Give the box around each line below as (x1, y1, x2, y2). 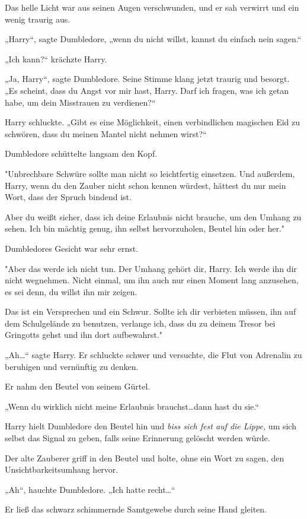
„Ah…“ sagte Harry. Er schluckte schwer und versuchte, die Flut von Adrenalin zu (5, 349, 302, 361)
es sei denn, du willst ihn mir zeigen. (5, 285, 137, 298)
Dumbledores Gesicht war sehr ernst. (5, 242, 139, 254)
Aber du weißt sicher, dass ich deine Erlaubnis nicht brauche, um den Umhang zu (5, 210, 302, 223)
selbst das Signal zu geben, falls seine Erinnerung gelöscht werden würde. (5, 432, 270, 444)
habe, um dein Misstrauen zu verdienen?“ (5, 96, 156, 108)
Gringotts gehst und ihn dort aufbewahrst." (5, 328, 162, 341)
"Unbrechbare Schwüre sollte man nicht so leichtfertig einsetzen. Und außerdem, (5, 167, 295, 179)
